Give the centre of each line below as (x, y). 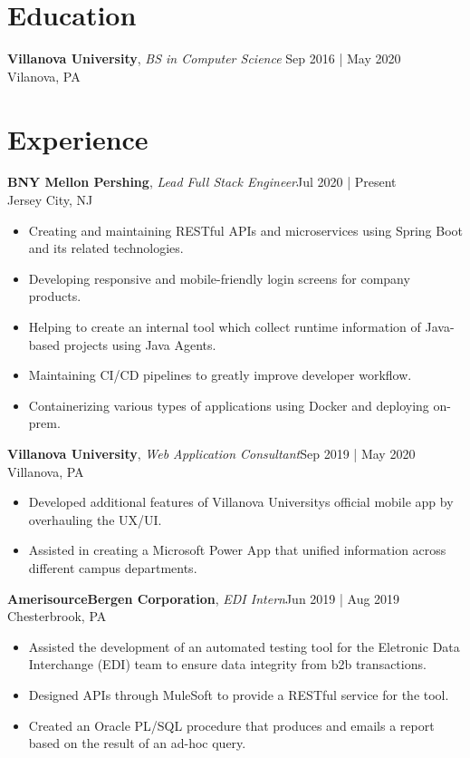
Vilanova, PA (44, 76)
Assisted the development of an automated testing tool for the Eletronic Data (244, 646)
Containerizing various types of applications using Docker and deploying (229, 405)
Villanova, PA (46, 471)
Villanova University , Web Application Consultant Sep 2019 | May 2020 (211, 453)
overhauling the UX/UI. (95, 519)
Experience (78, 138)
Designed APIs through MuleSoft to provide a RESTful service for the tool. (239, 694)
